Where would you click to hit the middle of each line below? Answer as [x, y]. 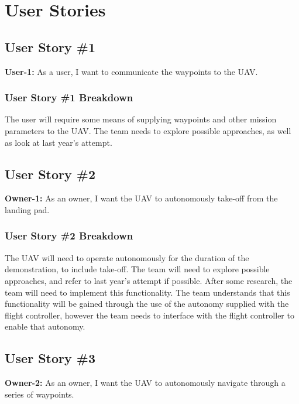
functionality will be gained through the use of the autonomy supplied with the [147, 304]
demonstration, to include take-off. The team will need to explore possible [137, 269]
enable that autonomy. [45, 326]
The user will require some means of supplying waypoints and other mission [141, 119]
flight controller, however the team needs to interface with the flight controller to [149, 315]
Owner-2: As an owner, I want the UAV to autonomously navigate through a [145, 383]
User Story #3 [50, 358]
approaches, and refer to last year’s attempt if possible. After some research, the [149, 280]
